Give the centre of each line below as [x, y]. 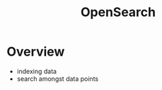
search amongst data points [58, 79]
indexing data [37, 71]
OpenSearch [118, 12]
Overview [36, 52]
